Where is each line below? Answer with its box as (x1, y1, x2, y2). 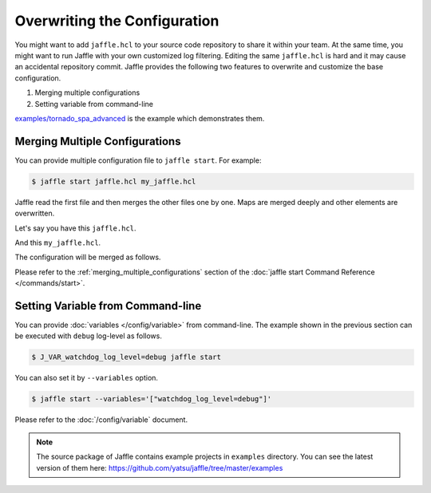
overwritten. (14, 208, 55, 219)
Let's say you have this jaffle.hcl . (14, 223, 136, 233)
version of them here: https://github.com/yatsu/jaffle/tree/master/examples (36, 463, 283, 472)
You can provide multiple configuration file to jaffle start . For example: (14, 156, 262, 165)
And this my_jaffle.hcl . (14, 238, 101, 247)
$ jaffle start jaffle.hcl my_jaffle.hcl (31, 176, 196, 186)
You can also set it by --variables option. (14, 373, 159, 383)
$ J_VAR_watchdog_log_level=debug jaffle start (31, 353, 221, 362)
